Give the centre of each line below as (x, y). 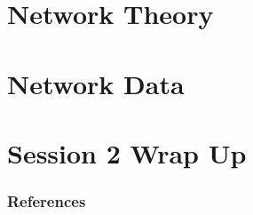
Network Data (96, 83)
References (47, 201)
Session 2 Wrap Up (127, 152)
